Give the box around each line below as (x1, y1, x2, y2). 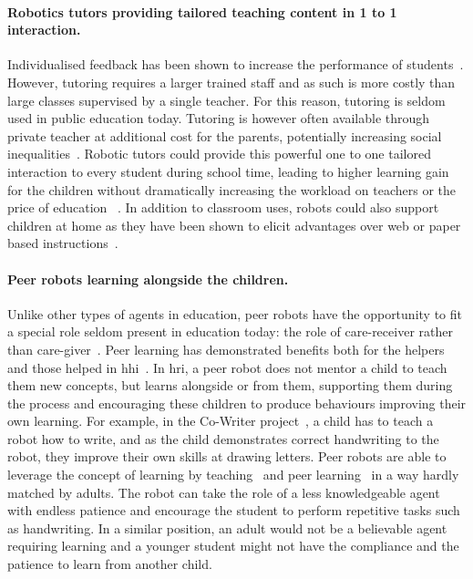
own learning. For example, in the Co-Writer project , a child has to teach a (7, 411, 434, 430)
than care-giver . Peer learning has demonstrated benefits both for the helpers (7, 339, 445, 358)
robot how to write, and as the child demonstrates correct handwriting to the (7, 429, 439, 448)
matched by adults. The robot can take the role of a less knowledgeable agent (7, 482, 440, 501)
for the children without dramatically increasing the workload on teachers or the (7, 180, 456, 199)
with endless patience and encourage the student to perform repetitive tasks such (7, 501, 460, 520)
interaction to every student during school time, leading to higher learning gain (7, 161, 449, 181)
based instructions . (7, 233, 118, 253)
